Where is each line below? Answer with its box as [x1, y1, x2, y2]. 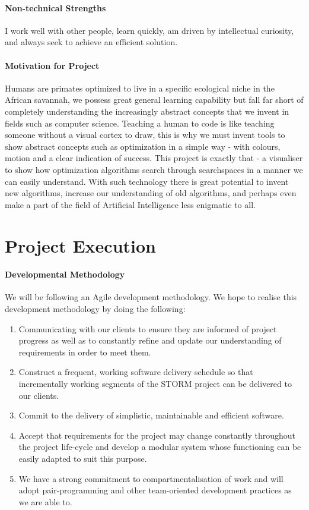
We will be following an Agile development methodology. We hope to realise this [5, 291, 297, 303]
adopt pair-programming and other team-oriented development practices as [18, 484, 292, 496]
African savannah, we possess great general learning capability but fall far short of [5, 93, 304, 106]
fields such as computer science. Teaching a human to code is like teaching [5, 117, 275, 129]
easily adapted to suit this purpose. [18, 452, 147, 465]
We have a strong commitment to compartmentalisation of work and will [18, 472, 283, 484]
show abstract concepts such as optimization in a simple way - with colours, [5, 140, 281, 152]
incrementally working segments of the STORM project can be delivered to [18, 377, 292, 390]
